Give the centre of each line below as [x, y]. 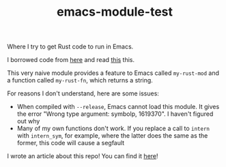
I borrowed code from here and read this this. [71, 60]
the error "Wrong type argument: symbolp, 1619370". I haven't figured [115, 114]
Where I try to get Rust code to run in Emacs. [70, 47]
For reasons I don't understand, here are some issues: [83, 93]
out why [28, 121]
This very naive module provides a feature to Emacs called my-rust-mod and [113, 73]
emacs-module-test [115, 12]
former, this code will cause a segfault [71, 143]
